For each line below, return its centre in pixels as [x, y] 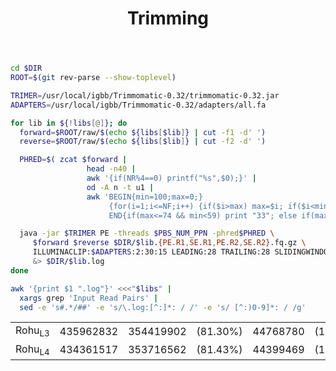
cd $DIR [26, 68]
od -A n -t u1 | [120, 187]
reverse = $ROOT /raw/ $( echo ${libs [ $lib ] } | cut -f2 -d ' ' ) [143, 142]
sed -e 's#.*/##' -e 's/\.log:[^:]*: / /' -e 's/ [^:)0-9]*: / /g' [163, 307]
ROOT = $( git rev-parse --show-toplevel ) [93, 78]
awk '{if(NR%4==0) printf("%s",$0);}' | [171, 178]
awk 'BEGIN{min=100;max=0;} [144, 197]
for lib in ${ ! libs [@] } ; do [69, 123]
